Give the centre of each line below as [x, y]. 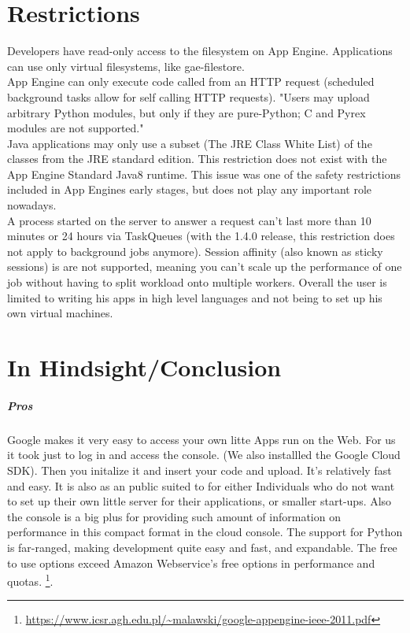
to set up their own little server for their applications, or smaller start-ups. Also [199, 501]
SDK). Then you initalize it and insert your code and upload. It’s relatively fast [199, 470]
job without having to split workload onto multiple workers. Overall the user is [197, 282]
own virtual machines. [60, 313]
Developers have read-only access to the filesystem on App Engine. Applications [200, 51]
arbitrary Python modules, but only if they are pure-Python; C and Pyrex [187, 112]
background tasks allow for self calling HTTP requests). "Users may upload [188, 96]
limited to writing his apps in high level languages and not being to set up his [195, 297]
